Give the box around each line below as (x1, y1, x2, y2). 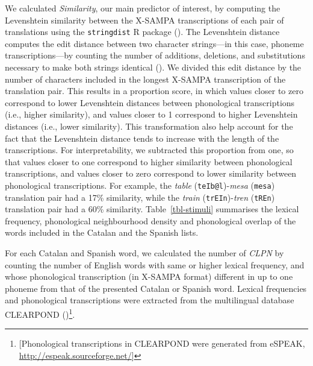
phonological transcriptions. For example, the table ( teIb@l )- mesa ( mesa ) (5, 178, 275, 191)
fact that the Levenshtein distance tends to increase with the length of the (5, 131, 279, 144)
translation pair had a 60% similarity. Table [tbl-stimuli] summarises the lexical (5, 203, 299, 215)
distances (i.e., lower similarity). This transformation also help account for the (5, 120, 293, 132)
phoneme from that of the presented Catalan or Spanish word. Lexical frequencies (5, 282, 307, 294)
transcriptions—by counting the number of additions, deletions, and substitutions (5, 49, 305, 62)
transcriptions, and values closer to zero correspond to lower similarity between (5, 167, 297, 180)
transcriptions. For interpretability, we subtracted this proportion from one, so (5, 144, 294, 156)
